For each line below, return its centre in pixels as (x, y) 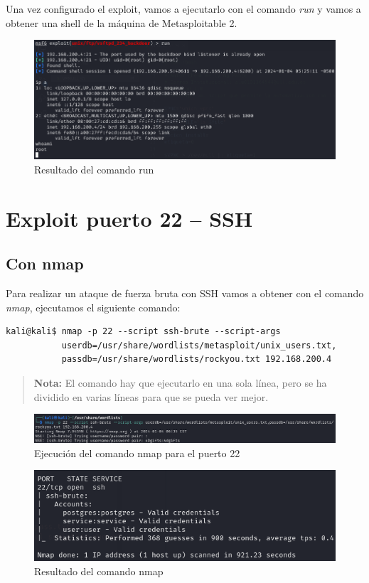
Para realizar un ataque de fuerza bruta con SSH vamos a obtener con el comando (185, 293)
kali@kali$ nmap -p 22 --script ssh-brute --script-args (143, 332)
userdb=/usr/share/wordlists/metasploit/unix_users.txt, (199, 345)
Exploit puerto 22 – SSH (129, 218)
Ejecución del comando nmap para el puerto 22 (137, 453)
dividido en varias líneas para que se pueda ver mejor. (151, 396)
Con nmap (45, 263)
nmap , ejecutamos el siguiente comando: (93, 307)
